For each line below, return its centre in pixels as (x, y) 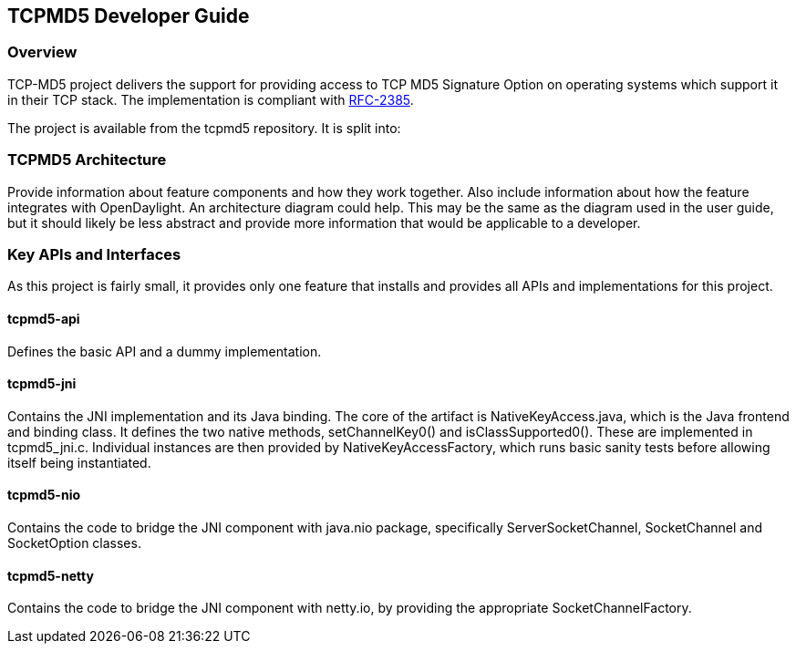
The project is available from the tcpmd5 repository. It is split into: (204, 128)
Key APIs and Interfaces (94, 254)
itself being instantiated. (79, 462)
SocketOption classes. (74, 542)
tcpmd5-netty (51, 575)
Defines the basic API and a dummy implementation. (165, 351)
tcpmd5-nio (44, 495)
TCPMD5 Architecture (87, 160)
